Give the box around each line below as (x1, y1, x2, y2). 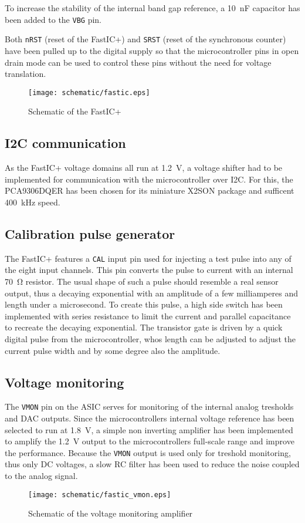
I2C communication (5, 134, 126, 152)
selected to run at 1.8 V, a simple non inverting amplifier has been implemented (5, 423, 293, 436)
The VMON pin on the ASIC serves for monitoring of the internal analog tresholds (5, 400, 294, 413)
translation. (5, 68, 46, 80)
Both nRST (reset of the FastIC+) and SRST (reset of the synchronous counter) (5, 33, 286, 45)
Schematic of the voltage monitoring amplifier (28, 507, 193, 519)
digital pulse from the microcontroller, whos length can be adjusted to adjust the (5, 332, 296, 345)
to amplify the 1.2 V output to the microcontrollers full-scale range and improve (5, 435, 294, 447)
